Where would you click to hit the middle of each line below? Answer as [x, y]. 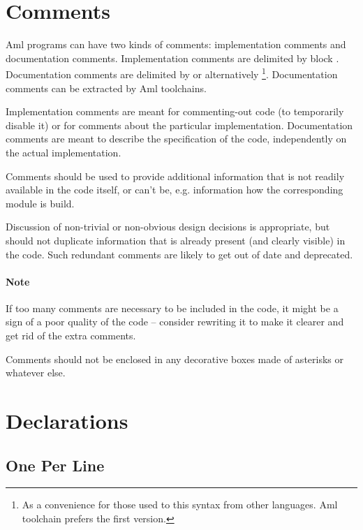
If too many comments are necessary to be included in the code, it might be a [172, 308]
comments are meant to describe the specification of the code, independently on [176, 139]
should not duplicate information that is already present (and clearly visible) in [176, 240]
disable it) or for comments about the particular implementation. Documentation [179, 125]
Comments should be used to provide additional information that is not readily [175, 176]
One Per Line [55, 465]
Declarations [67, 421]
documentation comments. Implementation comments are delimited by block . [172, 58]
